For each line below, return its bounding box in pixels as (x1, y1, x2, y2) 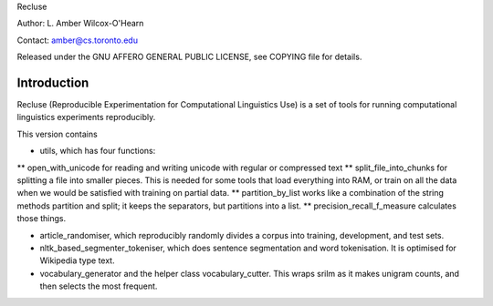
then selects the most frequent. (39, 280, 158, 291)
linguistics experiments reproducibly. (16, 112, 156, 123)
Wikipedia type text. (39, 255, 115, 266)
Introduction (16, 75, 89, 90)
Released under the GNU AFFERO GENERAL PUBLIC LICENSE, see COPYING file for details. (16, 51, 362, 63)
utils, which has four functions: (39, 146, 156, 157)
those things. (16, 213, 67, 224)
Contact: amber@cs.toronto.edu (16, 35, 139, 46)
